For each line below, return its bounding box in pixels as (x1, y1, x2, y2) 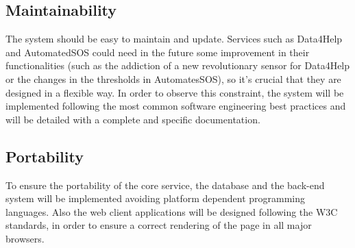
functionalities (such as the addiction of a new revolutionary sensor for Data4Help (5, 58, 350, 73)
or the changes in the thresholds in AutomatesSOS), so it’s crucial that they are (5, 71, 341, 86)
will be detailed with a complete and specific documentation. (5, 112, 260, 126)
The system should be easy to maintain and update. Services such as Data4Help (5, 32, 343, 46)
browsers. (5, 231, 45, 245)
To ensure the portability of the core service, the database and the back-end (5, 177, 325, 192)
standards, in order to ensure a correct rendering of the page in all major (5, 218, 312, 232)
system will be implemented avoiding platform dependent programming (5, 191, 306, 206)
